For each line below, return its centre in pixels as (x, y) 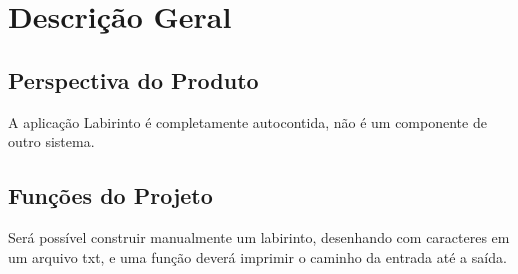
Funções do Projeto (110, 195)
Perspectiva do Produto (133, 79)
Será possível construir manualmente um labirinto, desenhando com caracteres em (259, 236)
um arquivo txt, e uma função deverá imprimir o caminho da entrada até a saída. (257, 256)
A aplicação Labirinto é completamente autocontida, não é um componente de (247, 121)
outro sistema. (51, 141)
